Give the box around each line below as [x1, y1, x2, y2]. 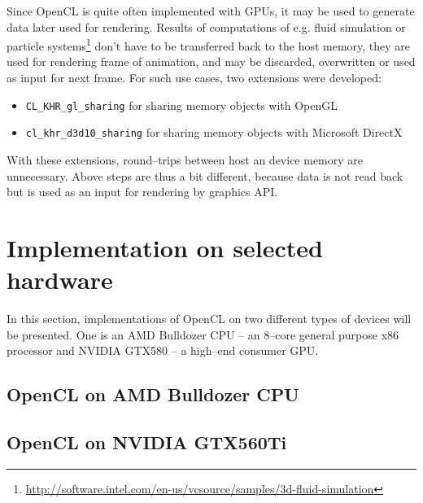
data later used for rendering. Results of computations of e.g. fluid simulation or [7, 18, 406, 35]
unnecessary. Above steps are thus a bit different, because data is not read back [7, 167, 403, 184]
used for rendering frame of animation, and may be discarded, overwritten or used [7, 53, 416, 70]
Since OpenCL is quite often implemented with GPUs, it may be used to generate [7, 2, 415, 19]
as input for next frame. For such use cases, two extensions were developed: [7, 69, 382, 86]
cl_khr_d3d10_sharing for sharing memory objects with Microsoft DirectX [25, 124, 403, 141]
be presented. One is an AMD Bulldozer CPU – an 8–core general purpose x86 [7, 326, 399, 343]
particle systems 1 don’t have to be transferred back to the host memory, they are [7, 35, 411, 54]
